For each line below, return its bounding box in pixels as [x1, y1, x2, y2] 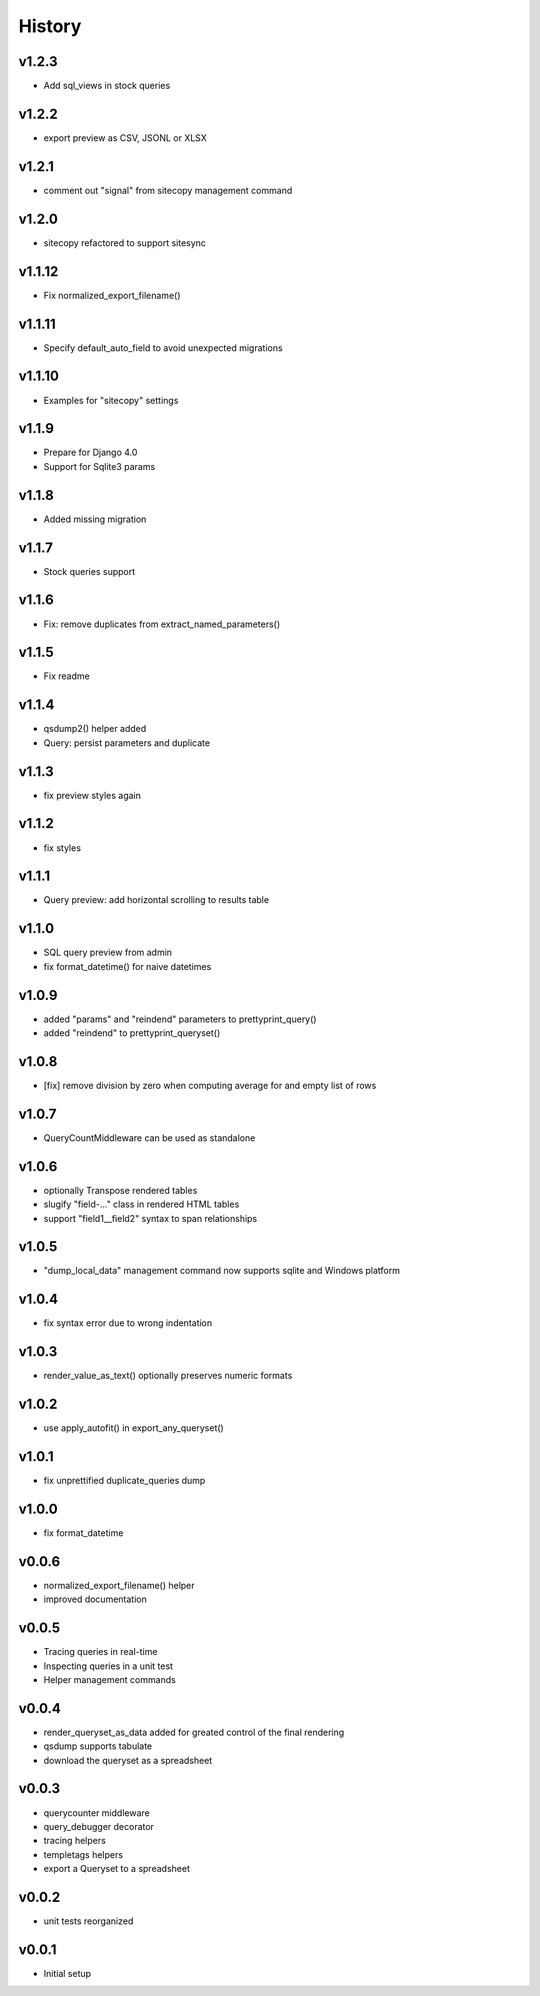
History [18, 15, 82, 37]
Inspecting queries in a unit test [43, 1660, 174, 1672]
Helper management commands [43, 1673, 177, 1685]
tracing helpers [43, 1835, 107, 1847]
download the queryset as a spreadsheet [43, 1754, 213, 1766]
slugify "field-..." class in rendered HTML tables [43, 1198, 240, 1210]
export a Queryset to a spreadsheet [43, 1863, 190, 1875]
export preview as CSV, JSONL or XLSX [43, 131, 207, 144]
